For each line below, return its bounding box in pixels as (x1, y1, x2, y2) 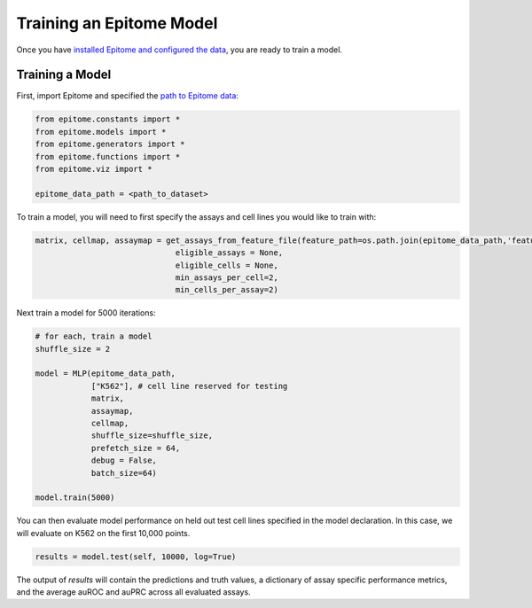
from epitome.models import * (35, 127, 167, 136)
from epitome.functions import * (35, 152, 181, 161)
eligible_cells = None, (175, 260, 278, 270)
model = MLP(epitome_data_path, (35, 369, 176, 378)
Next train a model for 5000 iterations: (16, 308, 156, 318)
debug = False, (90, 456, 157, 465)
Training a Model (16, 67, 112, 82)
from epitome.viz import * (35, 164, 153, 174)
